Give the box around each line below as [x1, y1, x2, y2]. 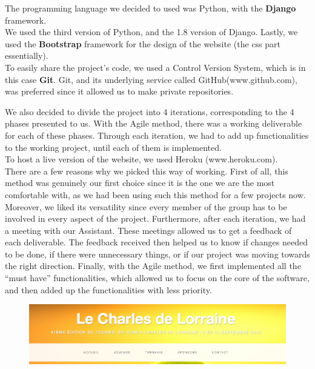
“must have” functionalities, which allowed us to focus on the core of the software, [5, 271, 310, 284]
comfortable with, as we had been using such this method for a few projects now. [5, 188, 306, 201]
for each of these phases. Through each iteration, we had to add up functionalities [5, 128, 309, 141]
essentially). [5, 49, 48, 62]
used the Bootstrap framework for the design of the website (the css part [5, 37, 281, 50]
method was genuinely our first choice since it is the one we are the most [5, 176, 275, 189]
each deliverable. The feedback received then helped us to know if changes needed [5, 236, 308, 248]
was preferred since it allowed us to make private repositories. [5, 85, 234, 98]
